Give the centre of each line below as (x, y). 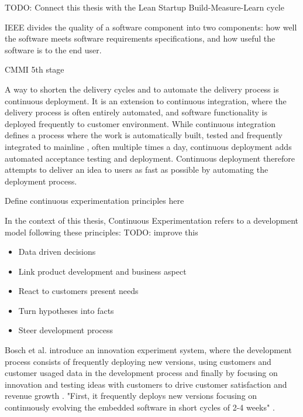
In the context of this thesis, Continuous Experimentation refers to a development (151, 220)
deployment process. (41, 181)
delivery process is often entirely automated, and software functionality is (136, 112)
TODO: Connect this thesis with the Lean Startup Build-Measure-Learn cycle (144, 7)
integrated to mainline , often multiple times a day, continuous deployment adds (148, 146)
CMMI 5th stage (35, 69)
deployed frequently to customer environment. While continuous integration (140, 123)
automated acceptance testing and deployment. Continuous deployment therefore (150, 158)
